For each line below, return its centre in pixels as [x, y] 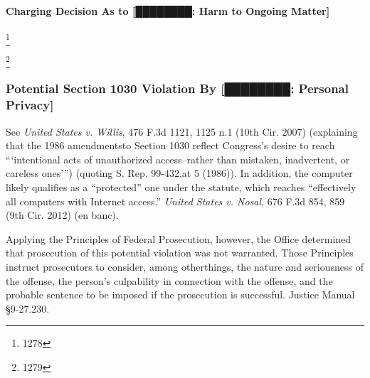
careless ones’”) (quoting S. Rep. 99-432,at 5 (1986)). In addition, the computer [179, 173]
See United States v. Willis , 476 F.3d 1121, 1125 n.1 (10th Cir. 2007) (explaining [182, 131]
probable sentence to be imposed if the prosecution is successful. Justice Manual [180, 295]
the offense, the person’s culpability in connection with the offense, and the [169, 280]
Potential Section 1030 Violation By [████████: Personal [177, 88]
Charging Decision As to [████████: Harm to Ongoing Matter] [168, 10]
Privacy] [30, 105]
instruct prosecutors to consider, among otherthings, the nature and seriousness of [185, 266]
